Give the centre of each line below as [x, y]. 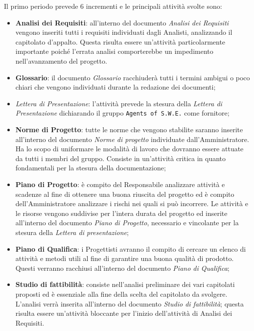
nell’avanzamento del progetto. [61, 60]
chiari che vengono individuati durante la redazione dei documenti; [115, 87]
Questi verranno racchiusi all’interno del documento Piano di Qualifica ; [122, 268]
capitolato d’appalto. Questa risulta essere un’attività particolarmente [120, 41]
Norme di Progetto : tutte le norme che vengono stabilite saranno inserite [129, 129]
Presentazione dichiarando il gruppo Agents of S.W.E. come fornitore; [122, 113]
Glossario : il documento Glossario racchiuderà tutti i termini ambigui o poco [133, 77]
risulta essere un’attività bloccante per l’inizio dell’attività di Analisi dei [124, 313]
